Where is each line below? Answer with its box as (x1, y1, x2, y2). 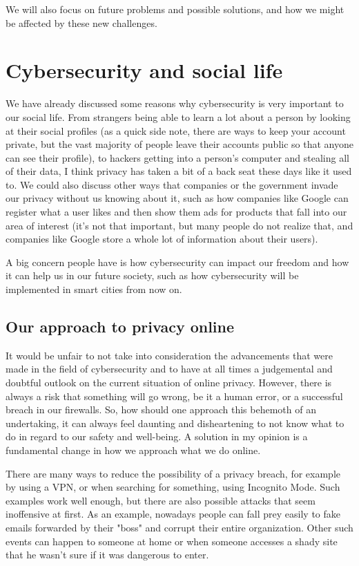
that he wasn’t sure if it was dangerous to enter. (6, 547, 209, 562)
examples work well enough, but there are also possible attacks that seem (6, 493, 316, 507)
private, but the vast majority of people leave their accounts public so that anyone (6, 137, 353, 151)
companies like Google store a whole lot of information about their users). (6, 232, 318, 246)
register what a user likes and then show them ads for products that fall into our (6, 205, 347, 219)
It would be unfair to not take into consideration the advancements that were (6, 348, 333, 362)
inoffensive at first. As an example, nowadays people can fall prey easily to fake (6, 507, 340, 521)
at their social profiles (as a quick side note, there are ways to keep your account (6, 123, 346, 138)
